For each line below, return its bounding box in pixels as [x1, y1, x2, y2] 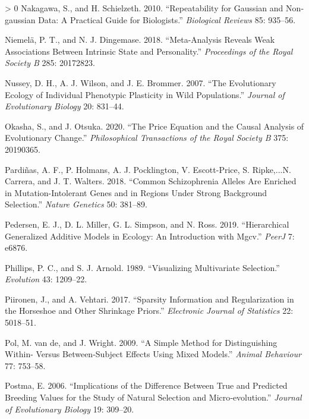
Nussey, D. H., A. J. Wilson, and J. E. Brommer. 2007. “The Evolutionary [5, 76, 276, 89]
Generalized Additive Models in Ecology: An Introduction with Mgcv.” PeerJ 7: [5, 229, 295, 242]
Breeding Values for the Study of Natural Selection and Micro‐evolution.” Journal [5, 391, 302, 404]
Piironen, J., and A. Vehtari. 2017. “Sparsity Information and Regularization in [5, 292, 294, 305]
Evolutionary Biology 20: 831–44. [5, 100, 124, 112]
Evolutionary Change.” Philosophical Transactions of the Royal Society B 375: [5, 131, 289, 144]
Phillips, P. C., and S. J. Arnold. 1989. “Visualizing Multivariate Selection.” [5, 261, 280, 273]
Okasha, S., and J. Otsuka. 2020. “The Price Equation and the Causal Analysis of [5, 119, 304, 132]
